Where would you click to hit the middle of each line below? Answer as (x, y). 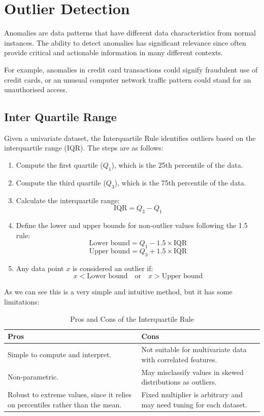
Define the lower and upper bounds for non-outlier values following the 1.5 (132, 225)
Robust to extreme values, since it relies (70, 394)
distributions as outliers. (179, 382)
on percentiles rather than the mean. (65, 404)
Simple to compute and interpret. (60, 354)
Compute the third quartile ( (61, 182)
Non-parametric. (33, 377)
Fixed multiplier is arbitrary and (192, 394)
